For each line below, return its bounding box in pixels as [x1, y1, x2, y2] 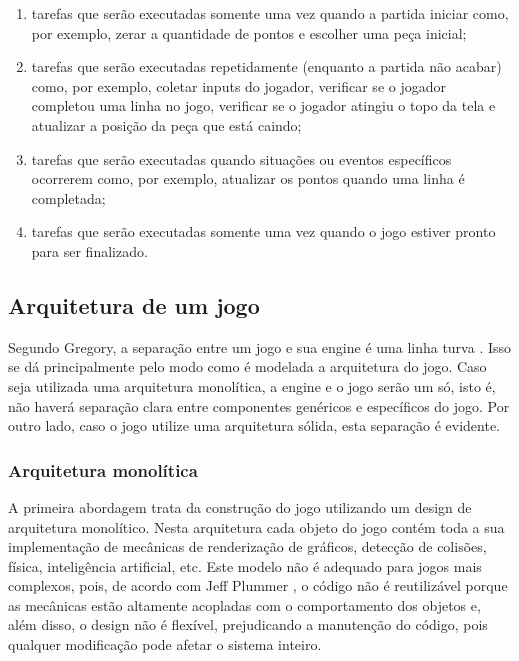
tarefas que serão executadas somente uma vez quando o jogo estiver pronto [31, 221, 496, 242]
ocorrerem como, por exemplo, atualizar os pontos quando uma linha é [31, 168, 465, 189]
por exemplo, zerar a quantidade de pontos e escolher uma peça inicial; [31, 22, 467, 43]
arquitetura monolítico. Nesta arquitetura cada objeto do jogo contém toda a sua [8, 516, 505, 537]
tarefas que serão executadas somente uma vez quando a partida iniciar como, [31, 3, 509, 23]
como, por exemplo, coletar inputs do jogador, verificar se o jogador [31, 75, 446, 96]
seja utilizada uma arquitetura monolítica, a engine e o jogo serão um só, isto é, [8, 375, 496, 396]
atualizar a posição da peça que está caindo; [31, 114, 302, 135]
